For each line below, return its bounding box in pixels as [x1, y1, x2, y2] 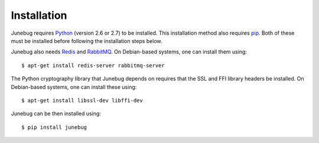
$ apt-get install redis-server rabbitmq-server [21, 62, 165, 69]
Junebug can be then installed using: [11, 110, 102, 117]
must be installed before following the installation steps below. [11, 37, 162, 44]
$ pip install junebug [21, 124, 87, 131]
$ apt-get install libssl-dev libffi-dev [21, 97, 143, 104]
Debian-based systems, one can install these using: [11, 83, 137, 91]
